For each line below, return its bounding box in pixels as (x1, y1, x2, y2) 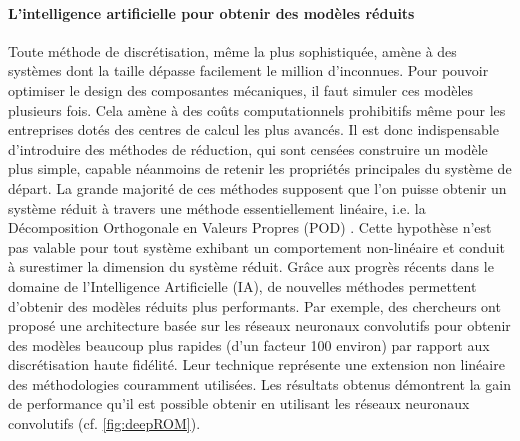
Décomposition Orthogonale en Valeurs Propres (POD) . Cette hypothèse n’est (8, 217, 492, 238)
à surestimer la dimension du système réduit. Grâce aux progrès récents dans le (8, 256, 494, 277)
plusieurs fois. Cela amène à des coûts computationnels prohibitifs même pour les (8, 99, 506, 120)
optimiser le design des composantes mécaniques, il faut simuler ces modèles (8, 79, 474, 100)
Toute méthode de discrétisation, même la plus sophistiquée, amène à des (8, 40, 457, 61)
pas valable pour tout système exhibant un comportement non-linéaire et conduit (8, 236, 505, 257)
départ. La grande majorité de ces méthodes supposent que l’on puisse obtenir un (8, 177, 507, 198)
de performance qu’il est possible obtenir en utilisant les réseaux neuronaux (8, 393, 470, 414)
